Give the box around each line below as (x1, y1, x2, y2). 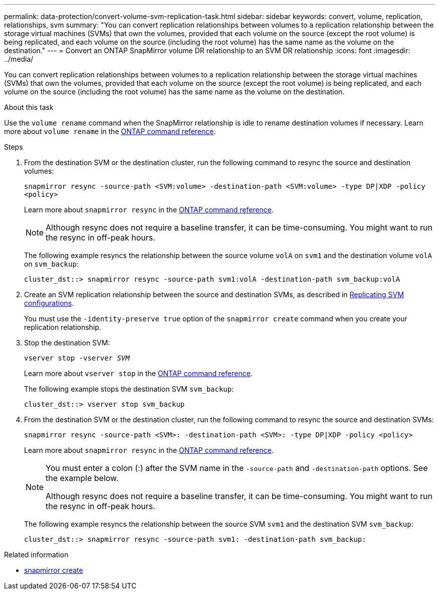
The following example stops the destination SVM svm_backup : (24, 385, 234, 393)
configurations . (24, 299, 74, 307)
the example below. (46, 473, 119, 483)
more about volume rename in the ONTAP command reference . (4, 127, 216, 136)
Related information (4, 550, 69, 559)
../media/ (4, 55, 34, 63)
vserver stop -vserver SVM (24, 354, 130, 362)
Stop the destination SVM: (24, 338, 110, 347)
